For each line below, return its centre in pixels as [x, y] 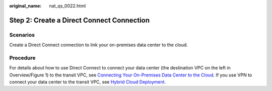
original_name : [25, 6]
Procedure [22, 58]
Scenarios [22, 35]
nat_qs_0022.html [67, 6]
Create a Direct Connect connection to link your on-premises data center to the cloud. [99, 45]
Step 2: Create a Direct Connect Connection [80, 20]
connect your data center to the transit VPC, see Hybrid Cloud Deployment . [88, 82]
